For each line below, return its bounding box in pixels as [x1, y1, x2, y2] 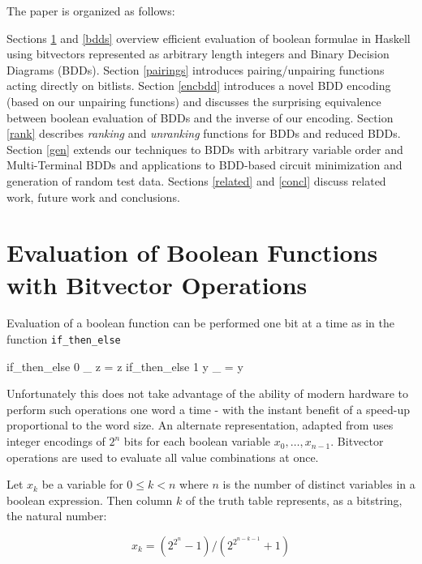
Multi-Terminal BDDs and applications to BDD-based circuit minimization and [6, 156, 403, 173]
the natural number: [6, 507, 107, 524]
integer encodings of [6, 433, 105, 450]
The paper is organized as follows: [6, 2, 175, 19]
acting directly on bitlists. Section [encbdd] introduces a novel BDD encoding [6, 77, 391, 94]
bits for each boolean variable [123, 433, 271, 450]
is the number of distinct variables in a [222, 476, 416, 493]
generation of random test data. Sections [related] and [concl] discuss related [6, 172, 386, 189]
